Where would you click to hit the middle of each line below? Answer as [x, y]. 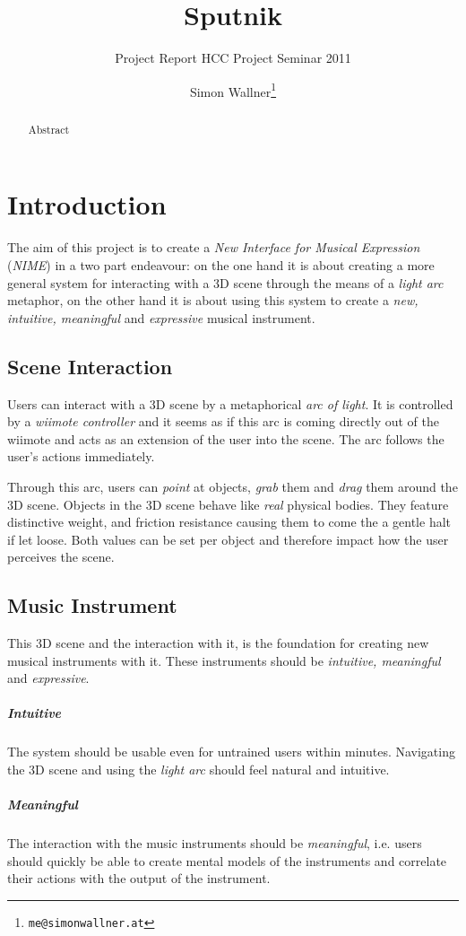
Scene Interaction [90, 366]
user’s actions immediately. [81, 456]
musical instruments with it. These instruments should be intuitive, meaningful [224, 660]
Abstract [49, 129]
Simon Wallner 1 [233, 90]
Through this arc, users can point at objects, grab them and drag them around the [233, 486]
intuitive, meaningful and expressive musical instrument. [161, 317]
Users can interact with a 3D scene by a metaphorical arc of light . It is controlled [230, 403]
